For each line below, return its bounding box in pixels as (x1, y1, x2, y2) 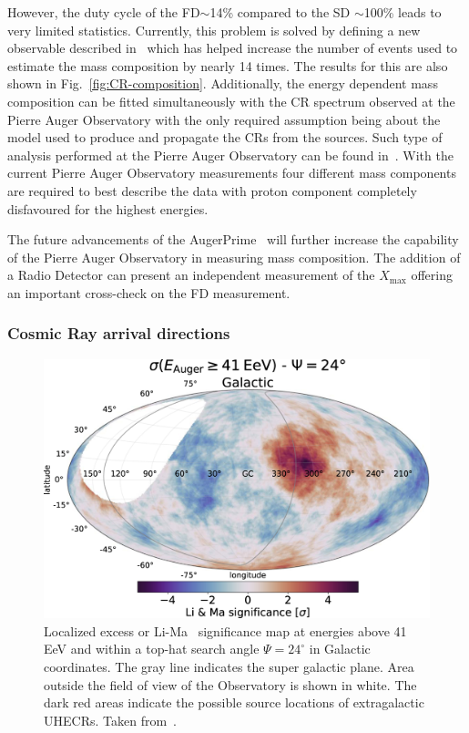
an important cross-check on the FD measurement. (7, 283, 291, 302)
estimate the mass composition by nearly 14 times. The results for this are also (7, 56, 448, 75)
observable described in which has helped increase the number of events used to (7, 38, 458, 57)
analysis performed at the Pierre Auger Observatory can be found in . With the (7, 145, 454, 164)
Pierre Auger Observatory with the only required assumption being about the (7, 109, 441, 129)
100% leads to (363, 3, 442, 21)
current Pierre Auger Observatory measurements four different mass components (7, 163, 456, 182)
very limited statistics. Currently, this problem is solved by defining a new (7, 20, 421, 39)
